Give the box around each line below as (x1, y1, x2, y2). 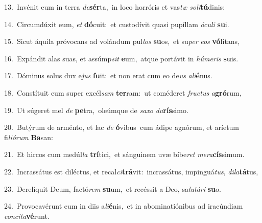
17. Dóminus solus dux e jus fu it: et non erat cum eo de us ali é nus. (4, 70, 212, 81)
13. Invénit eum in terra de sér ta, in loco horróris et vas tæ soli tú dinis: (4, 2, 225, 12)
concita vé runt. (4, 210, 50, 221)
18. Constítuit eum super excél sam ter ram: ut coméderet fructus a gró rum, (4, 87, 242, 98)
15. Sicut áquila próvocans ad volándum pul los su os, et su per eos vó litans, (4, 36, 240, 47)
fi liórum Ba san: (4, 131, 53, 142)
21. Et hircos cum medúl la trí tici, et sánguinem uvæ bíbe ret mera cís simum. (4, 149, 245, 160)
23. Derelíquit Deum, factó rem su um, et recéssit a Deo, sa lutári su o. (4, 183, 221, 194)
